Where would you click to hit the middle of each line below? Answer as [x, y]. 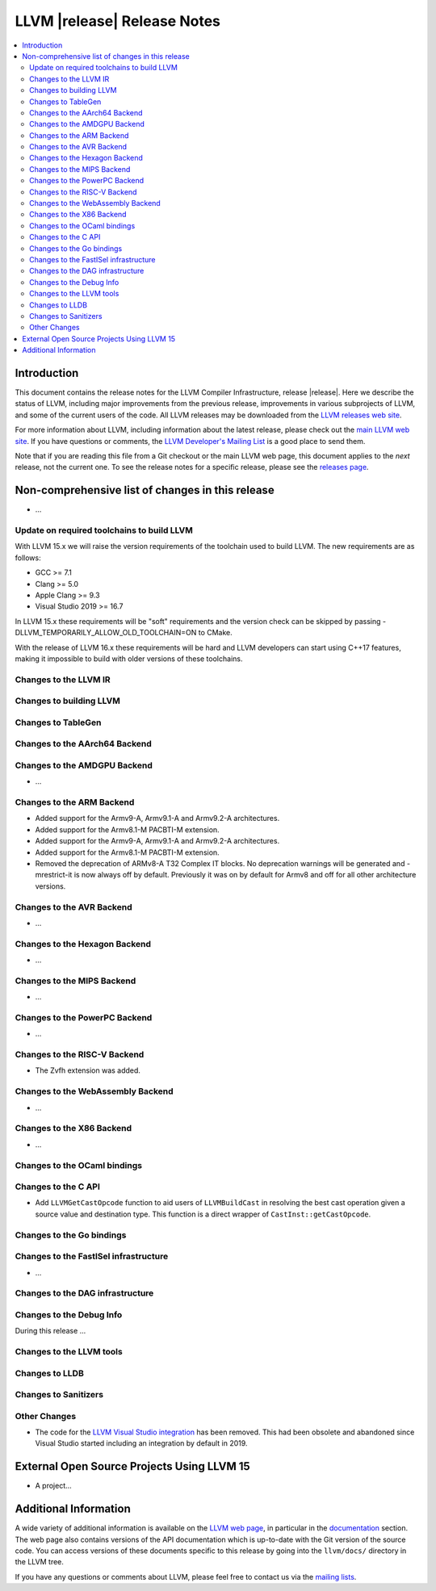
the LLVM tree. [40, 1562]
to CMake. [216, 633]
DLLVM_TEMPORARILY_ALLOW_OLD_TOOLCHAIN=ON [106, 633]
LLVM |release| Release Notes [118, 21]
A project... [53, 1486]
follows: [28, 558]
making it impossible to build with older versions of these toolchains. [129, 659]
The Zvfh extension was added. [88, 1070]
